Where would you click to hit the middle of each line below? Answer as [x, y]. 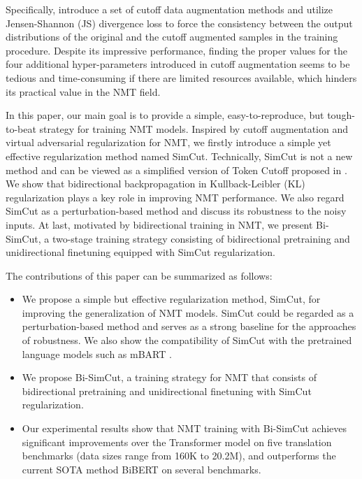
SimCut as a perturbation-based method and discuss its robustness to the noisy [176, 211]
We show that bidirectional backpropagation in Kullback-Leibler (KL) [155, 184]
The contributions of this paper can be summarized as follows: [139, 275]
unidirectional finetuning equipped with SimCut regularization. [140, 252]
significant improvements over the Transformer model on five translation [177, 442]
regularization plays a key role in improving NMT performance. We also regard [175, 197]
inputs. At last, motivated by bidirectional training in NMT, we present [159, 224]
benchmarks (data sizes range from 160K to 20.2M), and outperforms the [179, 456]
